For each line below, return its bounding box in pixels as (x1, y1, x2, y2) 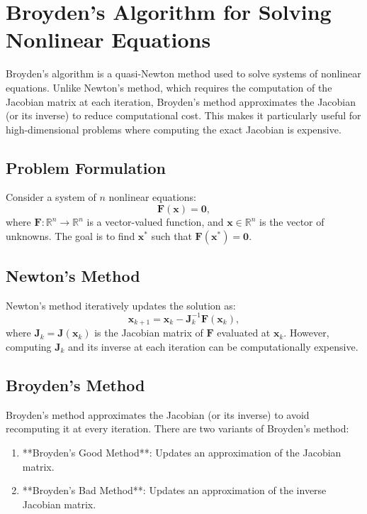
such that (151, 228, 192, 243)
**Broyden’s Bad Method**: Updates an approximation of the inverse (22, 483, 327, 498)
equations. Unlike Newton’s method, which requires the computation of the (6, 80, 332, 94)
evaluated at (217, 325, 271, 340)
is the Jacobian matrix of (94, 325, 203, 340)
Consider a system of (6, 190, 96, 204)
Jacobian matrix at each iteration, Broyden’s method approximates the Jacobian (6, 94, 356, 109)
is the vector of (259, 214, 324, 229)
